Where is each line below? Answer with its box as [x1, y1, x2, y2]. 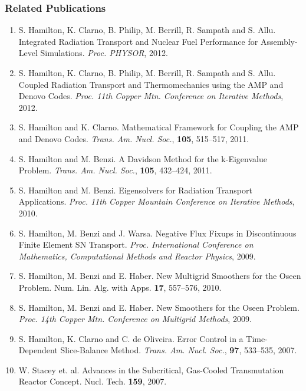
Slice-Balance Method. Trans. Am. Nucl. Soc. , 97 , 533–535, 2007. [60, 344, 297, 356]
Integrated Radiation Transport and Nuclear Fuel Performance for [18, 35, 258, 47]
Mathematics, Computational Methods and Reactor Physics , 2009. [18, 249, 256, 262]
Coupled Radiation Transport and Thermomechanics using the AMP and [18, 78, 284, 90]
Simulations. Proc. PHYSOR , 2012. [40, 47, 168, 59]
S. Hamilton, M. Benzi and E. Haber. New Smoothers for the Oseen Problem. [18, 301, 300, 313]
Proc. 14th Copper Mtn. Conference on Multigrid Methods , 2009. [18, 313, 252, 325]
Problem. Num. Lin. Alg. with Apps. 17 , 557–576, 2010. [18, 281, 222, 293]
